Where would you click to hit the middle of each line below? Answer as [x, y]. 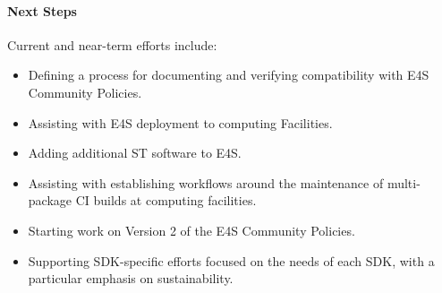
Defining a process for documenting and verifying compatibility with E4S [229, 75]
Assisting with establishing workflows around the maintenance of [206, 182]
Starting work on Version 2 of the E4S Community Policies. [191, 230]
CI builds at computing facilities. [166, 200]
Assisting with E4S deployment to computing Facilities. [180, 122]
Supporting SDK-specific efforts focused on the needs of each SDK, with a [231, 260]
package [50, 200]
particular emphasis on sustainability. [131, 278]
